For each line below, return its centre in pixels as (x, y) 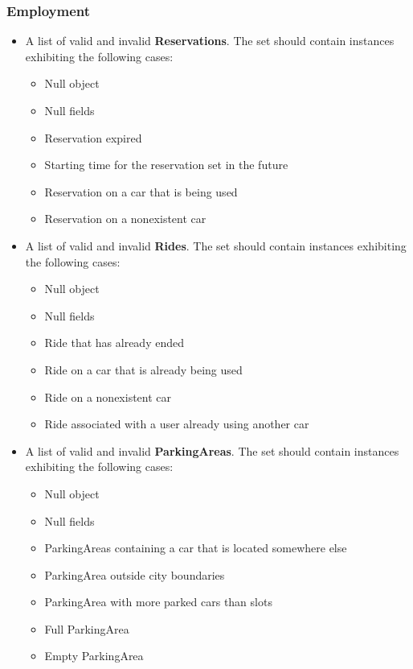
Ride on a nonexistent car (108, 396)
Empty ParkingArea (94, 656)
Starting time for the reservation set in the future (166, 165)
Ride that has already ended (114, 343)
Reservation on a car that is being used (141, 191)
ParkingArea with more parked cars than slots (158, 602)
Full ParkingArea (87, 628)
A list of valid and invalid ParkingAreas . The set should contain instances (212, 450)
